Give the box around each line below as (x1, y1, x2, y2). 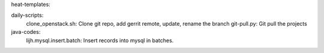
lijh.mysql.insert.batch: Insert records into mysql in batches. (26, 36, 174, 44)
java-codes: (11, 29, 41, 36)
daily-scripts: (11, 12, 44, 19)
